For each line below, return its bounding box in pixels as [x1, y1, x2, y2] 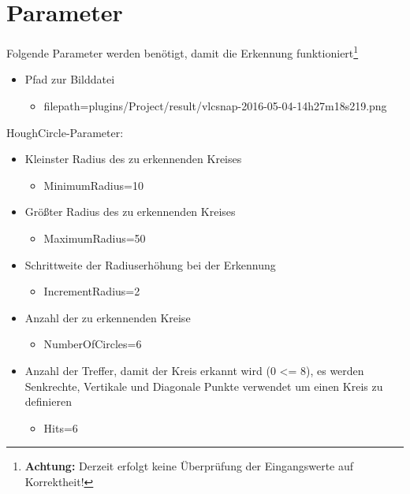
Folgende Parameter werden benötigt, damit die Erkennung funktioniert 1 [6, 43, 359, 61]
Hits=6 [43, 419, 78, 436]
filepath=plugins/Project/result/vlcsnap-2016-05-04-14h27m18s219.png [43, 97, 387, 113]
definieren [24, 393, 72, 410]
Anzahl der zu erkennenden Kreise [24, 309, 191, 325]
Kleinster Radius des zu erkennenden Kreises [24, 150, 242, 167]
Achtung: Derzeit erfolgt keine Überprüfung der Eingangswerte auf [24, 458, 354, 474]
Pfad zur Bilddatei [24, 71, 115, 87]
